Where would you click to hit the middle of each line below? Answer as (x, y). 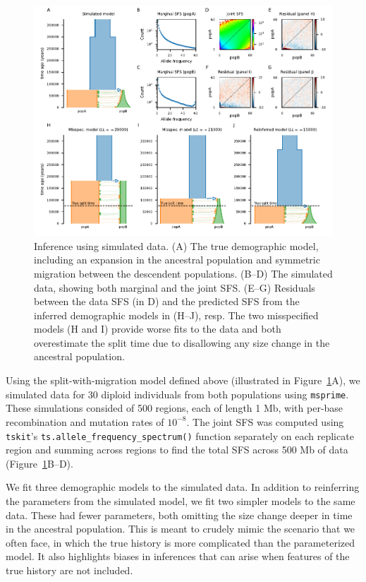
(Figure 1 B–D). (39, 463)
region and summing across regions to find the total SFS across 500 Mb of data (177, 450)
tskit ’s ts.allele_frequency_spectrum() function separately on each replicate (180, 435)
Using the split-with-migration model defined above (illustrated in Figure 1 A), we (183, 380)
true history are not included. (69, 570)
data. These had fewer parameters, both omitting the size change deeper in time (179, 515)
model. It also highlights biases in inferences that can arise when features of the (178, 556)
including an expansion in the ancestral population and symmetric (177, 260)
